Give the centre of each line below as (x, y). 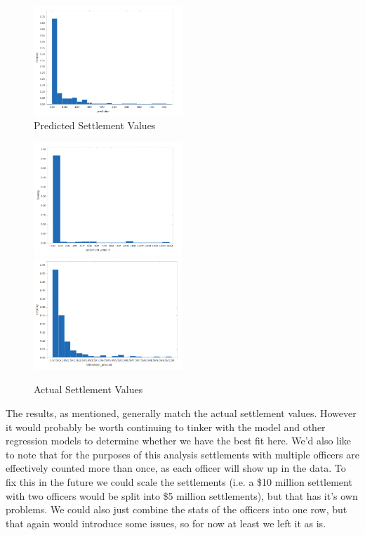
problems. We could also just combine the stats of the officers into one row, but (177, 509)
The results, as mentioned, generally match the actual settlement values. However (181, 412)
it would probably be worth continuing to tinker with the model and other (166, 427)
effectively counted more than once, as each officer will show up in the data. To (176, 468)
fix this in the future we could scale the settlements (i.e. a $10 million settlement (179, 481)
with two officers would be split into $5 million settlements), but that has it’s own (182, 495)
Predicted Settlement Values (95, 125)
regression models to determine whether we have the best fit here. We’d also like (179, 441)
